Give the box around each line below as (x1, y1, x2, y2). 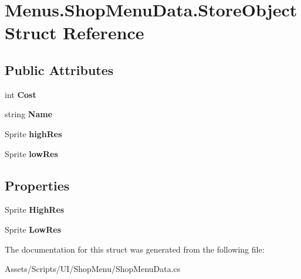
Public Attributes (5, 60, 114, 79)
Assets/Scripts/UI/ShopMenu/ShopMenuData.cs (5, 263, 181, 275)
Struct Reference (5, 21, 144, 45)
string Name (5, 108, 53, 120)
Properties (5, 176, 70, 194)
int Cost (5, 88, 36, 100)
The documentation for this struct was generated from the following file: (5, 243, 265, 255)
